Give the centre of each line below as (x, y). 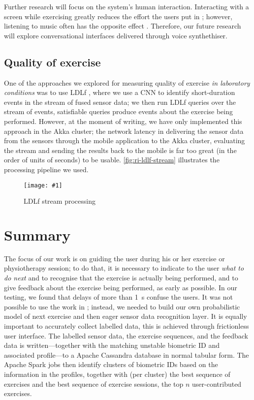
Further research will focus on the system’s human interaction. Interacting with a (127, 6)
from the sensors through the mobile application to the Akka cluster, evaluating (125, 140)
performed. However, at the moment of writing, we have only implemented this (123, 121)
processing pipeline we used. (46, 169)
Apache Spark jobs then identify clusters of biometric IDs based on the (111, 364)
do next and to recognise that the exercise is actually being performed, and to (121, 278)
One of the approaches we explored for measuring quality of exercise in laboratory (127, 82)
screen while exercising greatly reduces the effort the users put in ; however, (118, 16)
